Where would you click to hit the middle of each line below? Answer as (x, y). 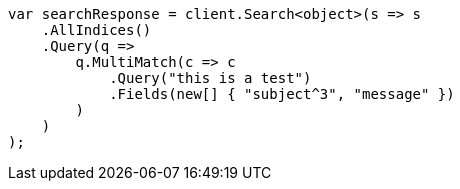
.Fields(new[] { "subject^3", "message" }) (282, 94)
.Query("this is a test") (210, 78)
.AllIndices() (96, 30)
